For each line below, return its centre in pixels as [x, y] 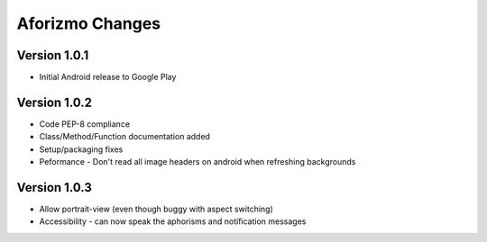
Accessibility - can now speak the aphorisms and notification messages [173, 221]
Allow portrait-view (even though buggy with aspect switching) [156, 209]
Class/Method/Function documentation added [125, 137]
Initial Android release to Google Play [108, 77]
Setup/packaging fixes [81, 149]
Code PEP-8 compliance [85, 124]
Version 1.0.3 [54, 188]
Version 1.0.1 [53, 55]
